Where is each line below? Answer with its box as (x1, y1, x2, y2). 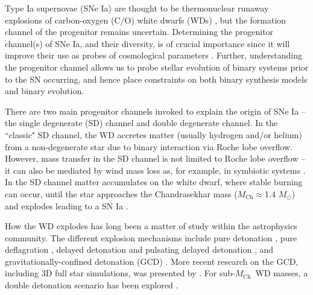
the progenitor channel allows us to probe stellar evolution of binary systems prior (5, 60, 309, 73)
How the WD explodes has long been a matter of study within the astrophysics (5, 220, 297, 232)
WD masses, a (255, 267, 308, 279)
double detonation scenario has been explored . (5, 279, 179, 291)
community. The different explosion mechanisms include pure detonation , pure (5, 231, 297, 244)
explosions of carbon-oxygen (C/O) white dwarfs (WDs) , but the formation (5, 13, 286, 26)
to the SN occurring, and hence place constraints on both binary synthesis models (5, 72, 308, 85)
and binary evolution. (5, 84, 84, 97)
